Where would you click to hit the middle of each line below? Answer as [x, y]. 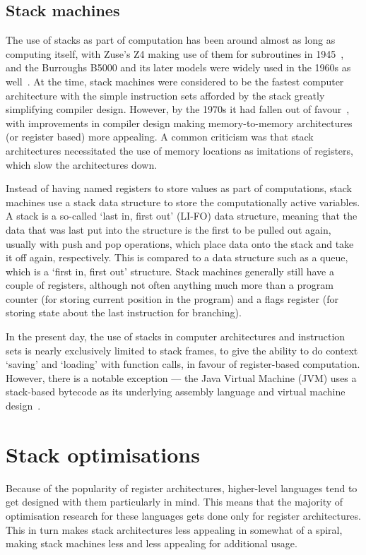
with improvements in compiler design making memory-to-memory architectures [179, 123]
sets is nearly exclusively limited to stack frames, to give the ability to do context [182, 350]
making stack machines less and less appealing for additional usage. [152, 543]
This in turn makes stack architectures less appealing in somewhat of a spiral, [174, 529]
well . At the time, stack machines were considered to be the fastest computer [175, 81]
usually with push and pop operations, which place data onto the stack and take [180, 243]
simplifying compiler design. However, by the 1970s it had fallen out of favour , [178, 109]
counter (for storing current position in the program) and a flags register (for [172, 298]
